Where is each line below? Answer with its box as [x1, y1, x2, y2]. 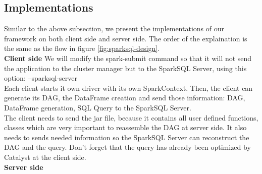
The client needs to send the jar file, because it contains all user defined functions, [4, 112, 258, 123]
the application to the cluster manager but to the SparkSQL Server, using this [4, 63, 247, 73]
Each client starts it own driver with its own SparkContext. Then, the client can [4, 82, 253, 93]
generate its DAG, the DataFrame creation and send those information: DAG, [4, 92, 245, 103]
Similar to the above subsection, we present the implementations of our [4, 23, 224, 34]
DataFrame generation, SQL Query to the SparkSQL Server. [4, 102, 191, 112]
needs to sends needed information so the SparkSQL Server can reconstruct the [4, 132, 249, 142]
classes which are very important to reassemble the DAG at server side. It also [4, 122, 247, 133]
